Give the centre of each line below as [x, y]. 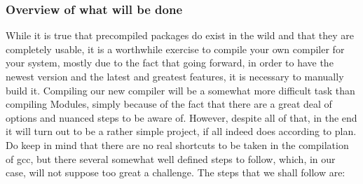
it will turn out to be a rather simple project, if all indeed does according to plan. [181, 131]
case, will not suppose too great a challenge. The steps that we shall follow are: [176, 172]
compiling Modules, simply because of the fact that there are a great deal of [169, 104]
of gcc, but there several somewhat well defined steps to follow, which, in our [171, 158]
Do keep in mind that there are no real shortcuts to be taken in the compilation [177, 144]
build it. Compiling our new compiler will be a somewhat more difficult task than [180, 90]
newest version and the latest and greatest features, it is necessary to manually [175, 76]
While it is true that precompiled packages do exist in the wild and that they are [180, 35]
